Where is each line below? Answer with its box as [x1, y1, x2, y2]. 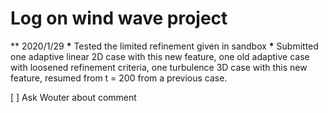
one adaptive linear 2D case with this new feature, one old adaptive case [10, 50, 310, 62]
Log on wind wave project [10, 7, 228, 30]
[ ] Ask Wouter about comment [10, 91, 137, 103]
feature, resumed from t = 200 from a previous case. [10, 72, 228, 84]
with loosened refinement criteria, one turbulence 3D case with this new [10, 61, 308, 73]
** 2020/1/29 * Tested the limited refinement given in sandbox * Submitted [10, 40, 319, 52]
